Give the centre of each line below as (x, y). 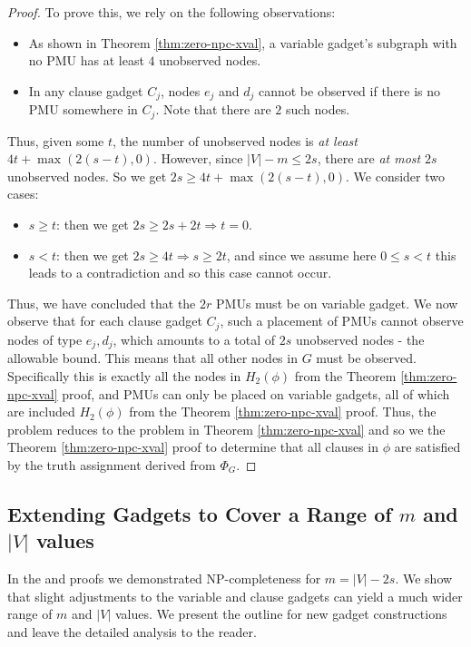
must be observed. (366, 358)
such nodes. (318, 109)
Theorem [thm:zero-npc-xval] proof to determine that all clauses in (193, 447)
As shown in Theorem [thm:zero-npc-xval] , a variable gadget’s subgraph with (243, 42)
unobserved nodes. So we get (87, 176)
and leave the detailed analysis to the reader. (132, 631)
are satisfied (427, 447)
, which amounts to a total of (194, 339)
